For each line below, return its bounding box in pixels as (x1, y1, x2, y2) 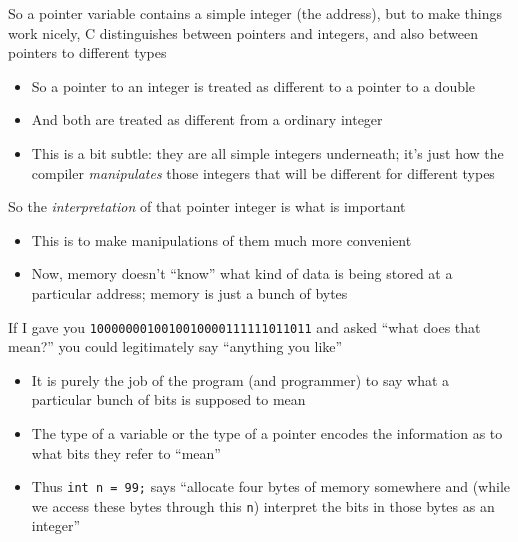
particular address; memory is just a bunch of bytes (31, 282, 348, 303)
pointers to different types (8, 42, 167, 63)
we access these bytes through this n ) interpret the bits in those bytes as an (31, 495, 495, 516)
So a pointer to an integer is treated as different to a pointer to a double (31, 75, 476, 96)
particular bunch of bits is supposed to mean (31, 389, 306, 410)
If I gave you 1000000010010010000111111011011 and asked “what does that (8, 316, 481, 337)
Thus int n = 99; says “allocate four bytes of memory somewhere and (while (31, 476, 511, 497)
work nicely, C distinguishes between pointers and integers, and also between (8, 22, 478, 43)
